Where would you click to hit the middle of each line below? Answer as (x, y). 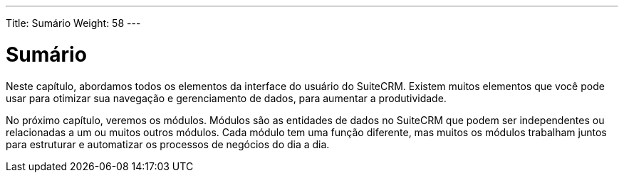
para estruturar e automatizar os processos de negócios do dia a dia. (168, 144)
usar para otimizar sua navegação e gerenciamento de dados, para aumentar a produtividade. (226, 98)
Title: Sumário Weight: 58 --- (73, 23)
